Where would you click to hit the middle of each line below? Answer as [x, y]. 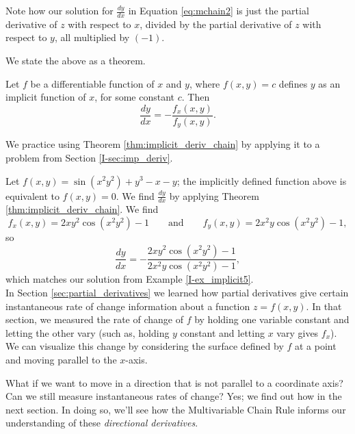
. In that [324, 306]
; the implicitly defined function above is [262, 180]
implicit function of [46, 97]
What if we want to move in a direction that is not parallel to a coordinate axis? [174, 382]
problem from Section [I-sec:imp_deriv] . [89, 157]
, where [205, 83]
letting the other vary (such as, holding [88, 332]
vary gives [298, 332]
